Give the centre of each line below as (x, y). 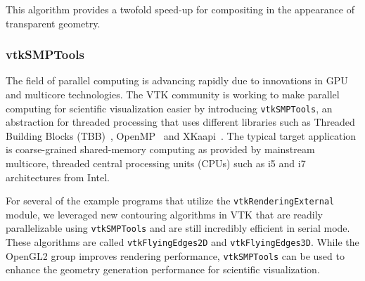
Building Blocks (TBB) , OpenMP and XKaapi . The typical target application (181, 135)
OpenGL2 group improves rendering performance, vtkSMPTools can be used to (175, 255)
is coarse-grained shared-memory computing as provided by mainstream (160, 149)
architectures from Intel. (58, 177)
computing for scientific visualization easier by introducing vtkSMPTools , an (169, 108)
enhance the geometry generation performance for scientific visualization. (163, 269)
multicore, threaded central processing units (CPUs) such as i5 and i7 (156, 163)
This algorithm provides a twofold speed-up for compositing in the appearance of (180, 9)
